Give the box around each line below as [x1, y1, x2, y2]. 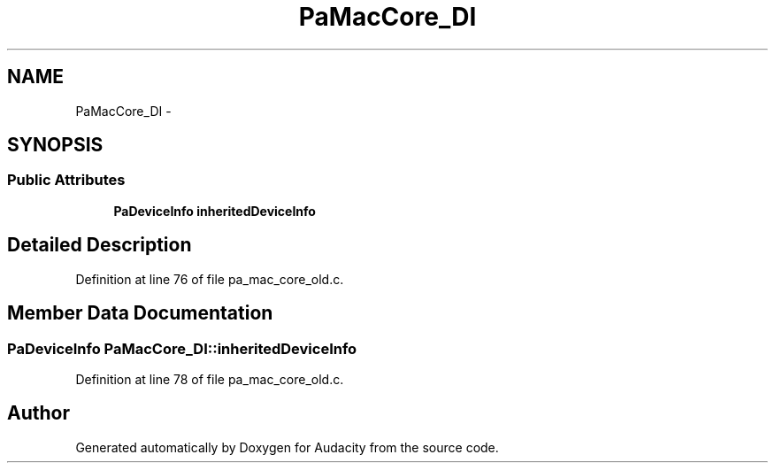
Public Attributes [7, 171, 126, 189]
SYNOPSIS [7, 134, 104, 157]
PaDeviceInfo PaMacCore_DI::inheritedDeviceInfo [7, 339, 357, 358]
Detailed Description [7, 234, 192, 257]
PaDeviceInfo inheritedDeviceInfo [113, 203, 316, 219]
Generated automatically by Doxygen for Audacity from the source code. [75, 439, 499, 455]
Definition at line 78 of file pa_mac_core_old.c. [75, 371, 344, 387]
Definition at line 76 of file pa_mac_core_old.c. [75, 271, 344, 287]
